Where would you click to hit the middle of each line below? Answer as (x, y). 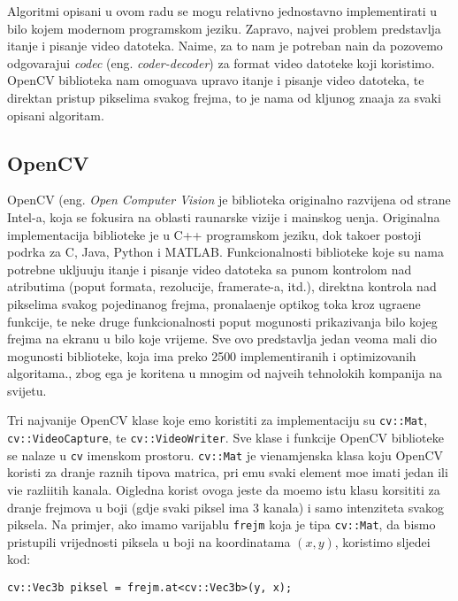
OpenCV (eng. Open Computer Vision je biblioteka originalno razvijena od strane (229, 200)
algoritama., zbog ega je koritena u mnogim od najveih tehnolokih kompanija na (225, 373)
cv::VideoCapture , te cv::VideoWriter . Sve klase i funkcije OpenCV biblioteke (225, 438)
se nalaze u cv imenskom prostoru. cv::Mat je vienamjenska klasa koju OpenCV (225, 455)
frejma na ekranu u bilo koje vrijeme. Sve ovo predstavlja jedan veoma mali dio (222, 339)
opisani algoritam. (56, 115)
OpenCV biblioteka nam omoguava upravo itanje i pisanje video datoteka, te (216, 80)
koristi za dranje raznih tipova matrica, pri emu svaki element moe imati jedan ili (228, 472)
